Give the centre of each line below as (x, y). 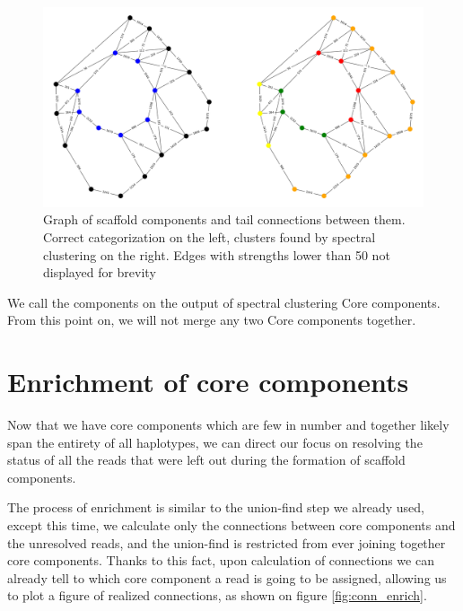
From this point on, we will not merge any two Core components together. (212, 320)
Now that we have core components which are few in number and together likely (228, 425)
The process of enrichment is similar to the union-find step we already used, (216, 507)
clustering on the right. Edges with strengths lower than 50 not (217, 254)
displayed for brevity (100, 272)
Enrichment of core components (208, 382)
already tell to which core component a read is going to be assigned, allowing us (227, 577)
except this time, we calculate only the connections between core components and (231, 525)
